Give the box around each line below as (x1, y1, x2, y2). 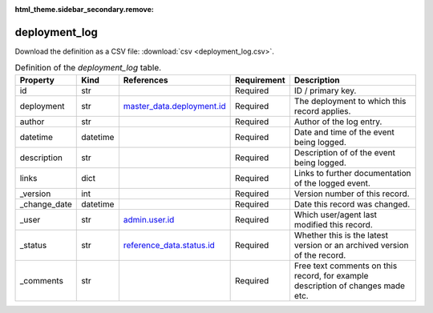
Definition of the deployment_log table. (14, 62, 162, 74)
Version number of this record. (293, 188, 410, 199)
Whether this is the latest (293, 229, 389, 240)
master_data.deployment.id (123, 100, 226, 111)
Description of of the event (293, 146, 396, 158)
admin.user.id (123, 214, 175, 225)
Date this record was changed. (293, 199, 411, 210)
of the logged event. (293, 177, 370, 188)
